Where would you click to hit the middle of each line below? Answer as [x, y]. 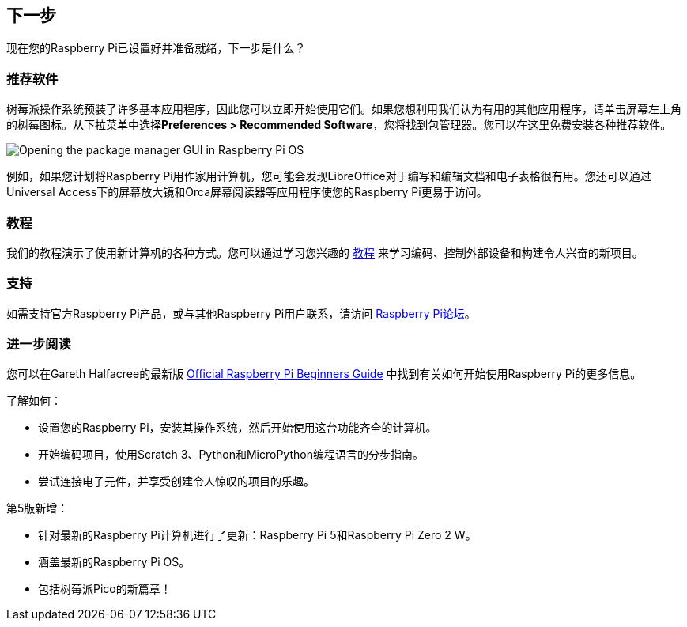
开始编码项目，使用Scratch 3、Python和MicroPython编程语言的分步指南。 [231, 455]
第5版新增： [38, 508]
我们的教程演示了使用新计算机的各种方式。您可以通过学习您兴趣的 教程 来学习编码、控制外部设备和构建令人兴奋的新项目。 [325, 252]
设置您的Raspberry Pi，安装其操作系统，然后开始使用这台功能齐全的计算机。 [238, 428]
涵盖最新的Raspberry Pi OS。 [114, 562]
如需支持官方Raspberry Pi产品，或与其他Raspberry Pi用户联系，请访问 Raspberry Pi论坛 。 [241, 313]
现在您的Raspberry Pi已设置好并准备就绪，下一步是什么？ [156, 48]
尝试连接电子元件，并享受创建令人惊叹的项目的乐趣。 [176, 482]
